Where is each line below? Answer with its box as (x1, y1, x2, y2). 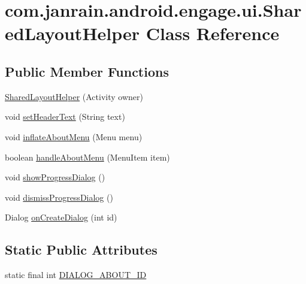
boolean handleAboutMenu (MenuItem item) (5, 150, 170, 163)
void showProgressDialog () (5, 171, 105, 183)
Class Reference (146, 21, 280, 46)
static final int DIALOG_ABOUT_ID (5, 268, 147, 281)
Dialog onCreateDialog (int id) (5, 211, 117, 223)
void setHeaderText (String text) (5, 110, 125, 123)
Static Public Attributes (5, 240, 157, 259)
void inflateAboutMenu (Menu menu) (5, 130, 143, 143)
